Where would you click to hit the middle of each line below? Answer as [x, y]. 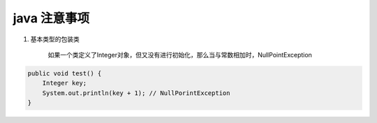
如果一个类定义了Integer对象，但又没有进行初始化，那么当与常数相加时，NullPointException [180, 55]
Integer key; [65, 83]
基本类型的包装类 [55, 39]
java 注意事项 [51, 18]
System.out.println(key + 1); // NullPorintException [136, 93]
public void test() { [65, 73]
